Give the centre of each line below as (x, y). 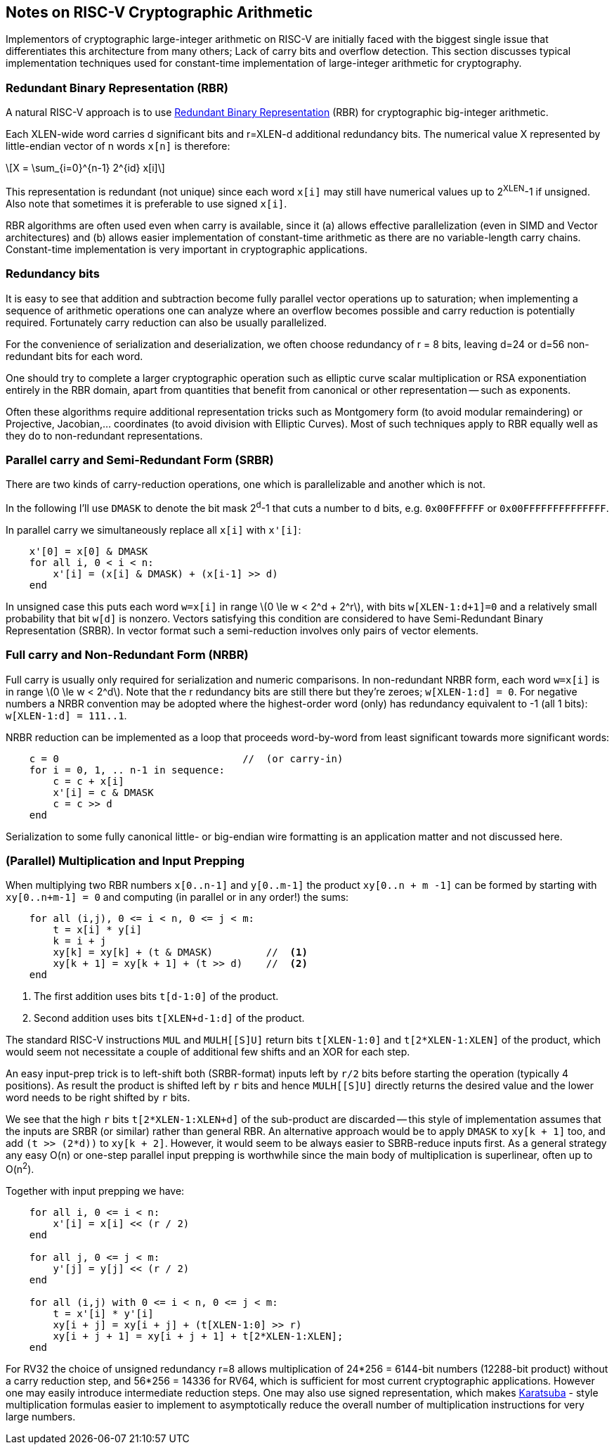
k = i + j (80, 941)
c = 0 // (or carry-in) (186, 758)
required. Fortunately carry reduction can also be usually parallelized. (166, 322)
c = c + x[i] (89, 781)
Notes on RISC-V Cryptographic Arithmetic (159, 12)
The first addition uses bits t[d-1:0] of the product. (156, 996)
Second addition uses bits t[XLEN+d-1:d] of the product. (169, 1018)
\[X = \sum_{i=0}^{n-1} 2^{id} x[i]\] (85, 168)
